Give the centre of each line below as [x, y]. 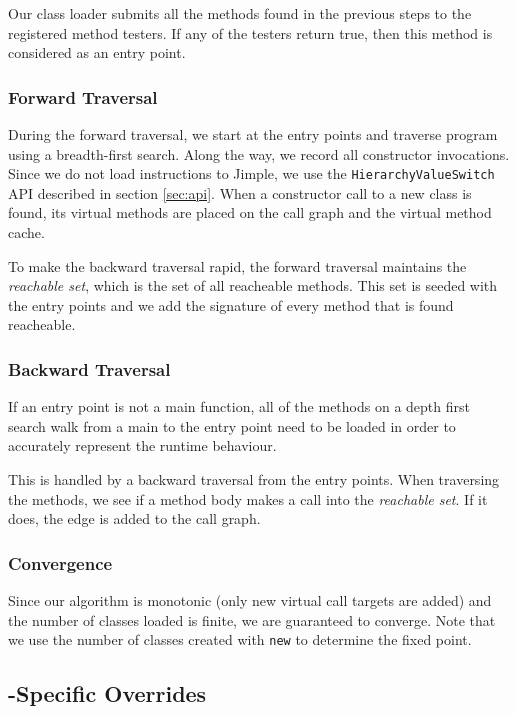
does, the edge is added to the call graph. [134, 518]
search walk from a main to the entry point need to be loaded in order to [232, 425]
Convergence [60, 562]
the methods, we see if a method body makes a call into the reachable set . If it [248, 498]
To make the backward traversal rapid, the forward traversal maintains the [237, 265]
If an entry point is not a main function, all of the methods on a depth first [239, 406]
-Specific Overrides [107, 693]
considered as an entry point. [97, 52]
